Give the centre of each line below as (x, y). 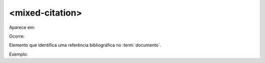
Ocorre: (17, 36)
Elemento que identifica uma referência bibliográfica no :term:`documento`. (85, 45)
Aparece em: (22, 27)
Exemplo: (18, 54)
